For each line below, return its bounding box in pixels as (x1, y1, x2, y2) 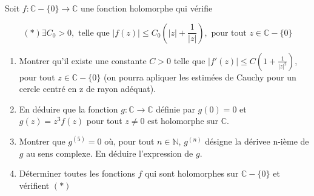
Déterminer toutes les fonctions (19, 167, 135, 180)
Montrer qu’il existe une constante (19, 54, 147, 67)
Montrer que (19, 134, 65, 147)
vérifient (19, 178, 50, 191)
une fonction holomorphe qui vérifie (81, 2, 213, 14)
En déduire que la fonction (19, 102, 118, 115)
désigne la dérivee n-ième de (205, 134, 309, 147)
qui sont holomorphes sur (145, 167, 239, 180)
